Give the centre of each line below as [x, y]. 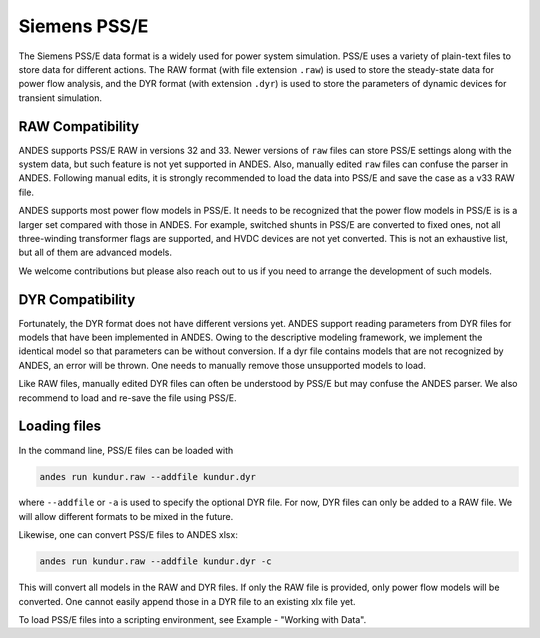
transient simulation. [60, 97]
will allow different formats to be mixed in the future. [126, 516]
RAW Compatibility [79, 126]
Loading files [60, 426]
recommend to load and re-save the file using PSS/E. [127, 397]
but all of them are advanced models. [95, 252]
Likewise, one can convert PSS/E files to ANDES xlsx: [128, 535]
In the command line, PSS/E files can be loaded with [126, 450]
